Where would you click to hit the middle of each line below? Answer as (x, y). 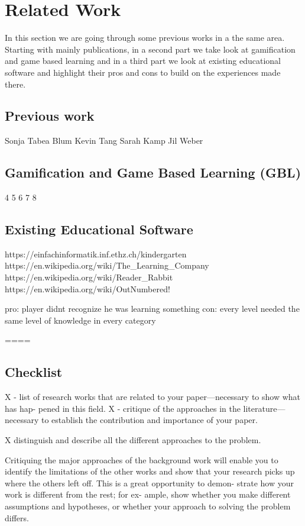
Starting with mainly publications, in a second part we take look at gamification (150, 49)
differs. (17, 517)
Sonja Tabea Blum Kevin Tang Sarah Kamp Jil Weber (104, 141)
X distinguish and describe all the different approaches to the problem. (133, 440)
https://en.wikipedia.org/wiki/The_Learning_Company (107, 265)
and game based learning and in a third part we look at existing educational (143, 61)
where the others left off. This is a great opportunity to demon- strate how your (149, 483)
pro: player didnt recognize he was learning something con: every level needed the (152, 309)
